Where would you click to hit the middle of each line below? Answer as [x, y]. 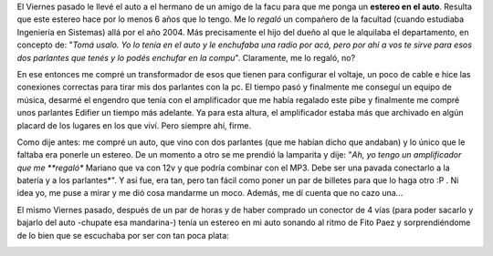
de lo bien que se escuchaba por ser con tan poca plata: [123, 235]
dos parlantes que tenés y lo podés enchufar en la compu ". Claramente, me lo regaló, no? [186, 57]
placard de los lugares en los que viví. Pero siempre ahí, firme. [134, 125]
